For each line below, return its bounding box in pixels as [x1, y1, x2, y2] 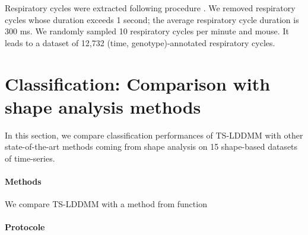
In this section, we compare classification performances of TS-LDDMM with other [5, 128, 303, 141]
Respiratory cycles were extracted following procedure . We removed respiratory [5, 2, 296, 14]
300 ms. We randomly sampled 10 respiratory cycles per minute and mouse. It [5, 25, 289, 37]
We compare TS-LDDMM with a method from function [5, 198, 207, 210]
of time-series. [5, 152, 55, 164]
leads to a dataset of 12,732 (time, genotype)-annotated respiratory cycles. [5, 36, 275, 49]
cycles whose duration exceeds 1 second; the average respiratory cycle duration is [5, 13, 299, 25]
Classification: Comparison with [5, 71, 271, 95]
